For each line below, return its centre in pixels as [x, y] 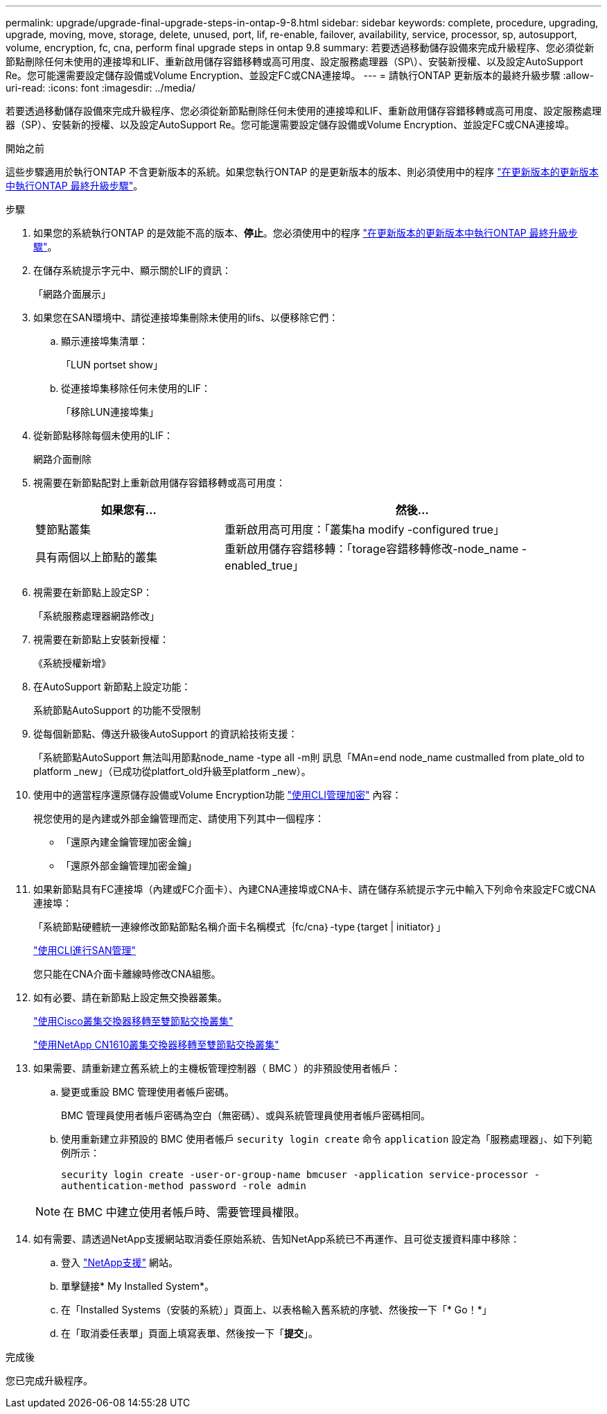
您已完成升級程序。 [49, 1380]
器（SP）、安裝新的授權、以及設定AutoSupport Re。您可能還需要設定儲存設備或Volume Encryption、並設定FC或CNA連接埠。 [290, 125]
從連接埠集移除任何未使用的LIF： [136, 388]
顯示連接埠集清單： [105, 341]
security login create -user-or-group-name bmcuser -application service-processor [295, 1175]
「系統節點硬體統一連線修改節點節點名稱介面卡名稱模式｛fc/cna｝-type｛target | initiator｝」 [240, 927]
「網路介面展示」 [72, 294]
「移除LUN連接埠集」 [110, 412]
